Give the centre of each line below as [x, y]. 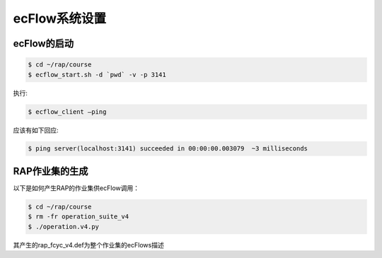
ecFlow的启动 [44, 43]
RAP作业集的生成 [51, 171]
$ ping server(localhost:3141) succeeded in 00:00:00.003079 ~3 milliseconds [168, 149]
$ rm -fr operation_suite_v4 [79, 217]
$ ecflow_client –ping [67, 112]
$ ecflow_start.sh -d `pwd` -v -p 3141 [97, 75]
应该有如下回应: [36, 130]
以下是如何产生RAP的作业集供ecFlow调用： [76, 188]
